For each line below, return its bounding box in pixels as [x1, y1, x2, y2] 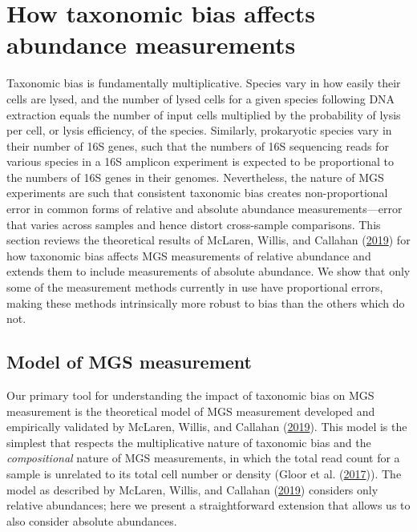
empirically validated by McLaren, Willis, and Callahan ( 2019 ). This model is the [6, 418, 407, 435]
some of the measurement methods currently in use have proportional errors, [6, 279, 383, 296]
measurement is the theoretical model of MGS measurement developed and [6, 402, 375, 419]
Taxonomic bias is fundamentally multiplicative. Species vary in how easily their [6, 75, 401, 91]
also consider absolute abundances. [6, 512, 177, 529]
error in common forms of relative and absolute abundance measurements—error [6, 200, 403, 217]
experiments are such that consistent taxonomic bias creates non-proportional [6, 184, 388, 201]
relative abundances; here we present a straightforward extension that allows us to [6, 497, 411, 514]
